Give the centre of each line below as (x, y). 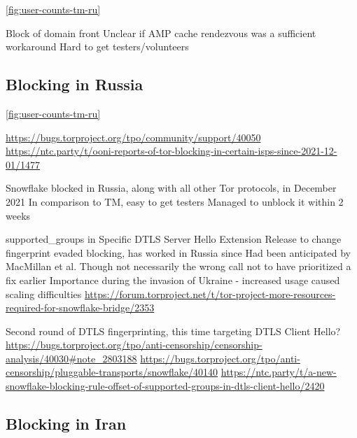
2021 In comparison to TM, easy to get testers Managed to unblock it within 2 (175, 201)
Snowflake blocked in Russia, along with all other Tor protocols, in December (171, 188)
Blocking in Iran (66, 424)
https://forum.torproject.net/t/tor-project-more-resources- (210, 294)
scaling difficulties (44, 294)
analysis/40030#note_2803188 (71, 358)
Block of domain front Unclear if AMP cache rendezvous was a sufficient (161, 33)
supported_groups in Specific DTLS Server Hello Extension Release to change (174, 239)
